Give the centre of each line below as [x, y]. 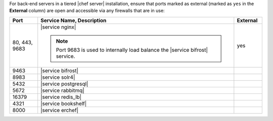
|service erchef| [59, 110]
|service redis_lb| [61, 97]
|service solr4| [58, 77]
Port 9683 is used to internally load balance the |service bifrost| [132, 50]
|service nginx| [58, 27]
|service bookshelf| [64, 103]
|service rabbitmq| [62, 90]
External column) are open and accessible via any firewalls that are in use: [87, 11]
